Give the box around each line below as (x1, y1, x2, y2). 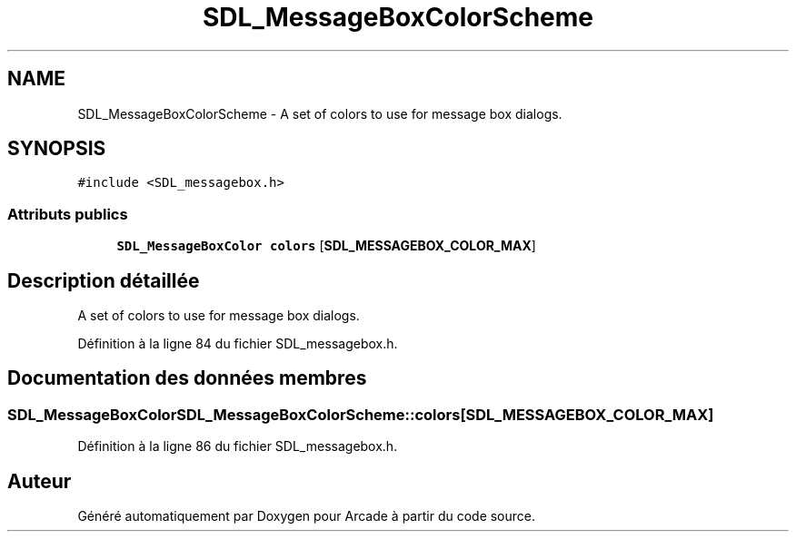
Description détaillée (7, 269, 200, 292)
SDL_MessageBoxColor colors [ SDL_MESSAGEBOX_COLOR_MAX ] (116, 238, 536, 254)
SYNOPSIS (7, 137, 106, 161)
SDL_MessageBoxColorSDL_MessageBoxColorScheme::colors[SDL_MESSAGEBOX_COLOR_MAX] (7, 405, 714, 424)
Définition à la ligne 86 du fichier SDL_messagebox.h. (77, 438, 398, 455)
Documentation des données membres (7, 367, 367, 390)
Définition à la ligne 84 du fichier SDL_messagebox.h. (77, 336, 398, 352)
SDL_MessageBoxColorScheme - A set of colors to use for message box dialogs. (77, 105, 562, 122)
